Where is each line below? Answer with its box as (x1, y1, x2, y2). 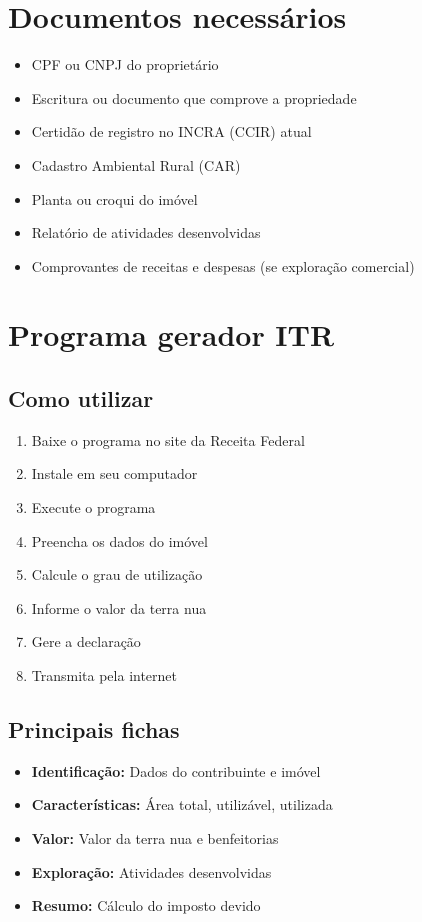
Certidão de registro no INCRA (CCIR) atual (31, 121, 312, 142)
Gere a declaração (31, 631, 141, 652)
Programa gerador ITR (8, 314, 335, 355)
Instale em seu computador (31, 463, 198, 484)
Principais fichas (8, 714, 180, 744)
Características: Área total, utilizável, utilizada (31, 794, 333, 815)
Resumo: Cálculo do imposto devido (31, 895, 261, 916)
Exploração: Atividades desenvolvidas (31, 861, 272, 882)
